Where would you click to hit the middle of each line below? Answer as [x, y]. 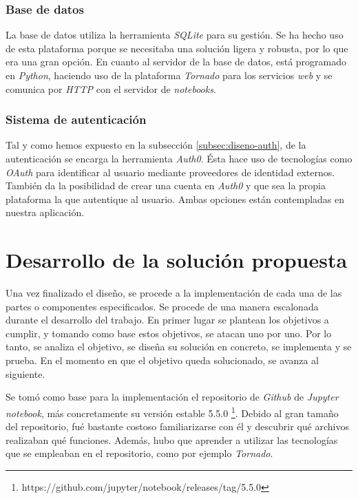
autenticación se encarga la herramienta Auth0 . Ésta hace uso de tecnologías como [179, 158]
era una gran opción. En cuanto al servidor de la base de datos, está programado [176, 62]
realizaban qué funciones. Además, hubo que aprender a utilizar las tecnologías [172, 439]
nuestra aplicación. [45, 212]
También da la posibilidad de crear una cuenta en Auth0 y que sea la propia [166, 185]
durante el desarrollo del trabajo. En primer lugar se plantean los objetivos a [167, 320]
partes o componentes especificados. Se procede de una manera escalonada [162, 306]
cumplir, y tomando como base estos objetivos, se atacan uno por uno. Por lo [169, 333]
